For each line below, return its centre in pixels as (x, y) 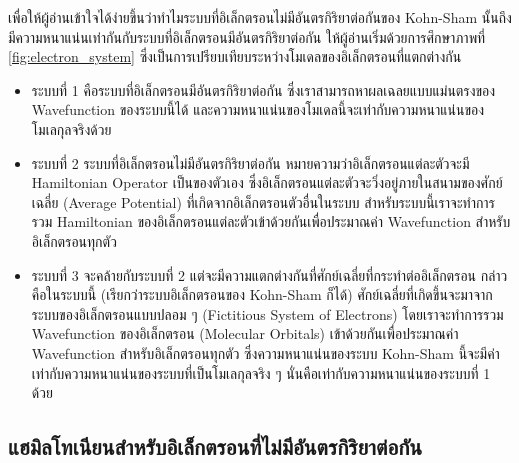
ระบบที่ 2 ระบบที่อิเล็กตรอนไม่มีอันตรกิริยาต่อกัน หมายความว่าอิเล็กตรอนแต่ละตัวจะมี (250, 162)
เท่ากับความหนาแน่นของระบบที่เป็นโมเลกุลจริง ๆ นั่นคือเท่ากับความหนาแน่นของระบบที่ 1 (261, 372)
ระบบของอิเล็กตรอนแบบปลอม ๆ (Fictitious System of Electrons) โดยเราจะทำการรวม (267, 313)
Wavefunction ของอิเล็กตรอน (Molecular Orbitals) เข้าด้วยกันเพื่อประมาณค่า (245, 333)
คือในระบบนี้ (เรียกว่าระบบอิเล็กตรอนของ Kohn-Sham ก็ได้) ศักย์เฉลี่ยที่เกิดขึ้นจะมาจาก (262, 294)
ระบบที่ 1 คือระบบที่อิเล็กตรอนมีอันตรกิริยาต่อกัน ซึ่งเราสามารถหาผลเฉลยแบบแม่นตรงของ (263, 89)
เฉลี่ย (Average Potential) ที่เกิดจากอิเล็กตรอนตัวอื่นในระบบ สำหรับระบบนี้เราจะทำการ (263, 201)
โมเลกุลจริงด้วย (71, 128)
